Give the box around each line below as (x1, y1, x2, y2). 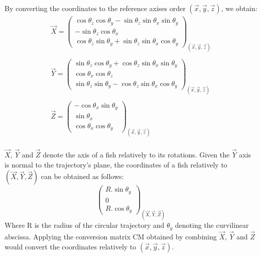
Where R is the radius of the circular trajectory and (5, 220, 165, 230)
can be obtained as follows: (41, 171, 124, 182)
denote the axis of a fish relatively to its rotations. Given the (43, 149, 230, 160)
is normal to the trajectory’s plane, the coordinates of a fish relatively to (5, 159, 227, 169)
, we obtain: (221, 3, 257, 13)
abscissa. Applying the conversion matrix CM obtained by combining (5, 231, 217, 241)
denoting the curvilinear (175, 220, 249, 230)
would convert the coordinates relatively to (5, 241, 137, 251)
